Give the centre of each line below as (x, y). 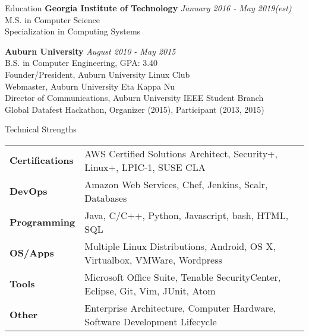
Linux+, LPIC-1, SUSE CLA (145, 167)
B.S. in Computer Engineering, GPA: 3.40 (81, 63)
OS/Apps (32, 253)
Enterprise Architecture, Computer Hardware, (180, 308)
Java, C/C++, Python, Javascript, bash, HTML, (187, 215)
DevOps (29, 191)
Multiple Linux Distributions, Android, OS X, (180, 246)
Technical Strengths (41, 129)
